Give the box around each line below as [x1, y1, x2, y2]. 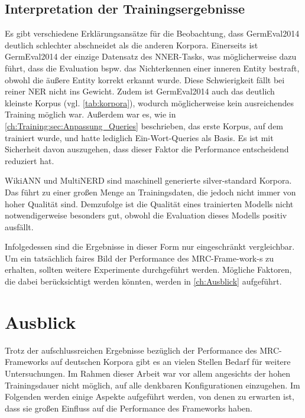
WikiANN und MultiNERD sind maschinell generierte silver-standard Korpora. [5, 174, 292, 187]
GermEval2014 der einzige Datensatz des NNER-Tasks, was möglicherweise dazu [5, 50, 297, 63]
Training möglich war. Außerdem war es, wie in [5, 108, 176, 120]
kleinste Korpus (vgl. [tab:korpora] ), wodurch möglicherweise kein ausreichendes [5, 96, 294, 109]
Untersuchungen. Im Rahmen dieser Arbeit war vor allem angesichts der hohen [5, 367, 290, 379]
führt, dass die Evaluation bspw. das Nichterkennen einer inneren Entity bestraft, [5, 61, 300, 74]
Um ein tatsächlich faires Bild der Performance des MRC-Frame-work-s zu [5, 252, 274, 264]
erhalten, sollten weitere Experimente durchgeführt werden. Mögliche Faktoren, [5, 263, 292, 276]
